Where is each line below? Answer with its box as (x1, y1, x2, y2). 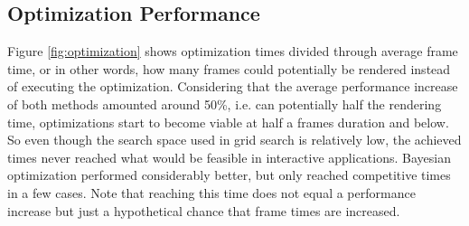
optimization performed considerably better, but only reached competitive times (7, 165, 451, 184)
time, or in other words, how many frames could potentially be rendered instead (7, 59, 451, 78)
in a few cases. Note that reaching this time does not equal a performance (7, 183, 416, 202)
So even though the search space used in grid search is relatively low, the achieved (7, 130, 462, 149)
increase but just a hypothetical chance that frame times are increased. (7, 201, 400, 220)
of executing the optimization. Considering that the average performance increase (7, 77, 458, 96)
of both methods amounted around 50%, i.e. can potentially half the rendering (7, 94, 442, 113)
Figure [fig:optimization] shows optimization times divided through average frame (7, 42, 458, 61)
